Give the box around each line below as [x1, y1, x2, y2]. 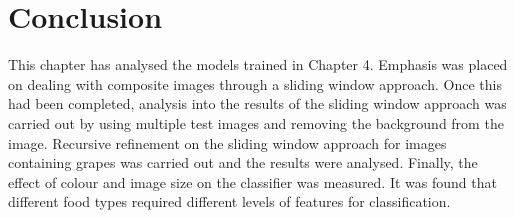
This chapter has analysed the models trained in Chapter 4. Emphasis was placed [8, 54, 508, 75]
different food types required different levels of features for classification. [8, 191, 451, 212]
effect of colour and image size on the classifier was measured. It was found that [8, 171, 497, 192]
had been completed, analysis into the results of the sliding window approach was [8, 93, 507, 114]
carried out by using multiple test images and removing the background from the [8, 112, 504, 133]
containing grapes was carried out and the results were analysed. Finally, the [8, 152, 478, 173]
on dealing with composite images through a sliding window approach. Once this [8, 73, 502, 94]
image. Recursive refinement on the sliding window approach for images [8, 132, 447, 153]
